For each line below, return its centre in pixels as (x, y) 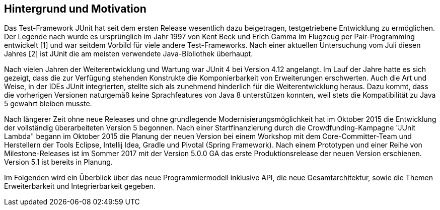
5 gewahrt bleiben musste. (48, 104)
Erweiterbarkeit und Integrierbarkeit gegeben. (80, 186)
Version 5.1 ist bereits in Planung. (58, 162)
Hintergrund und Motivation (75, 9)
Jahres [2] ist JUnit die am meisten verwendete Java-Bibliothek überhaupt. (129, 54)
